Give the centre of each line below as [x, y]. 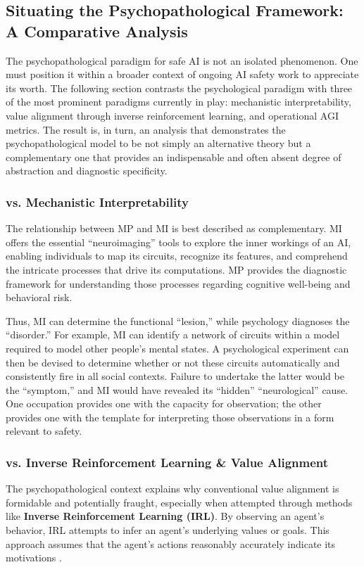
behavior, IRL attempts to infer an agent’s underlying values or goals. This [168, 530]
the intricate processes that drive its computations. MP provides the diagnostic [176, 269]
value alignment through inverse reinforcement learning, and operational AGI [172, 115]
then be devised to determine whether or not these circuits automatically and [173, 362]
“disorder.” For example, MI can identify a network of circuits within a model [173, 335]
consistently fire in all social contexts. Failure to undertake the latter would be [175, 376]
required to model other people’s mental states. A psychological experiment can [177, 348]
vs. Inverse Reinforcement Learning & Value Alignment [167, 462]
